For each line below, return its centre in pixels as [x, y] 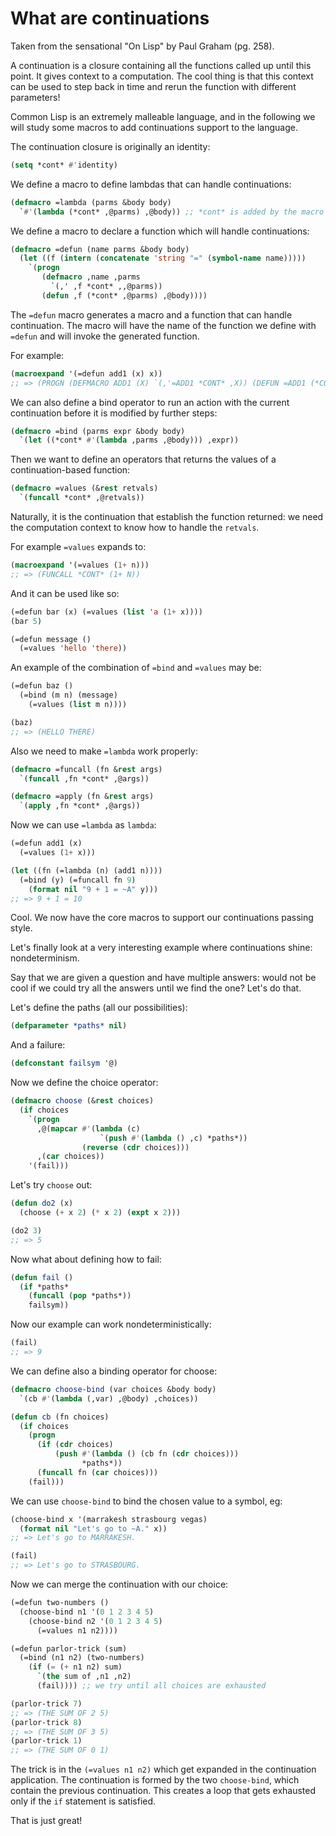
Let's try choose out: [51, 1185]
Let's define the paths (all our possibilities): [99, 1008]
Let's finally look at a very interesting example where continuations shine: [161, 948]
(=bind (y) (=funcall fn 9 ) [78, 880]
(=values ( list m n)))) [78, 705]
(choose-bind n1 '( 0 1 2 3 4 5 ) [87, 1612]
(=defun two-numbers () [60, 1603]
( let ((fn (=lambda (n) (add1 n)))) [86, 870]
